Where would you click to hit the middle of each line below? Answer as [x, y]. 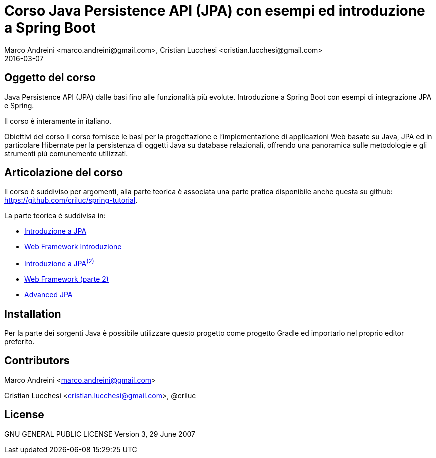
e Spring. [19, 105]
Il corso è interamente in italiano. [58, 121]
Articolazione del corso [64, 173]
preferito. [19, 341]
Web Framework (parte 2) [66, 279]
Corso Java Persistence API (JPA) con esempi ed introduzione [215, 11]
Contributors [37, 361]
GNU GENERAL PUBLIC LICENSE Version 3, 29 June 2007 [100, 434]
